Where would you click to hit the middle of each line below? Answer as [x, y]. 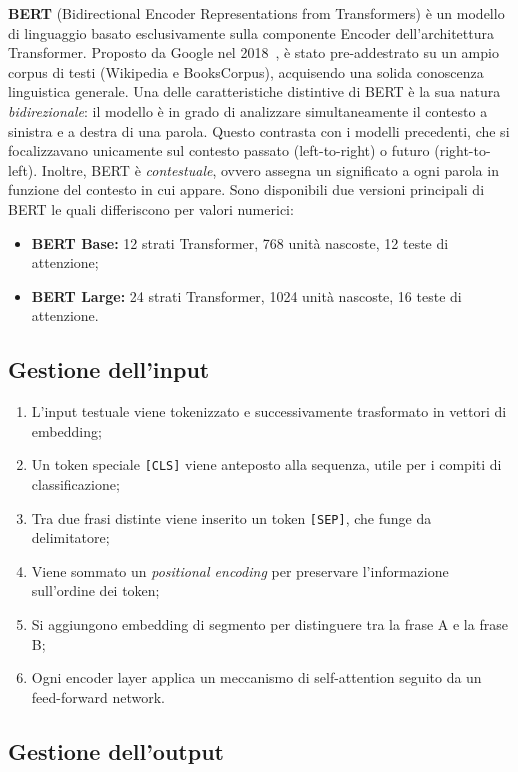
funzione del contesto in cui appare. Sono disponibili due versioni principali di [246, 189]
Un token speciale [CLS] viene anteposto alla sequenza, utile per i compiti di [266, 464]
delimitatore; [70, 537]
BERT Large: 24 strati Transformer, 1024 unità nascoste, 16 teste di [246, 295]
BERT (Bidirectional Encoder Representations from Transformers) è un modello [256, 13]
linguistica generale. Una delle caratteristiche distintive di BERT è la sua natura [254, 91]
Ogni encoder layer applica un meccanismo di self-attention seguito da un [256, 677]
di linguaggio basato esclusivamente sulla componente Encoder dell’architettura [251, 32]
